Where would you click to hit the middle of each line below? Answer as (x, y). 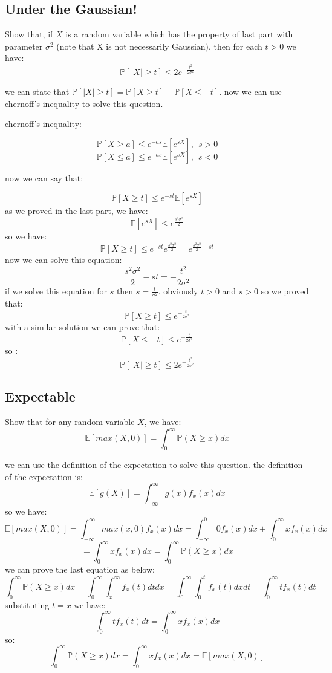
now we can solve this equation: (63, 260)
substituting (27, 604)
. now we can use (250, 91)
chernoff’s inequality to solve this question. (84, 103)
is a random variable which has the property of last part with (179, 34)
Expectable (40, 396)
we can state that (37, 91)
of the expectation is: (44, 476)
